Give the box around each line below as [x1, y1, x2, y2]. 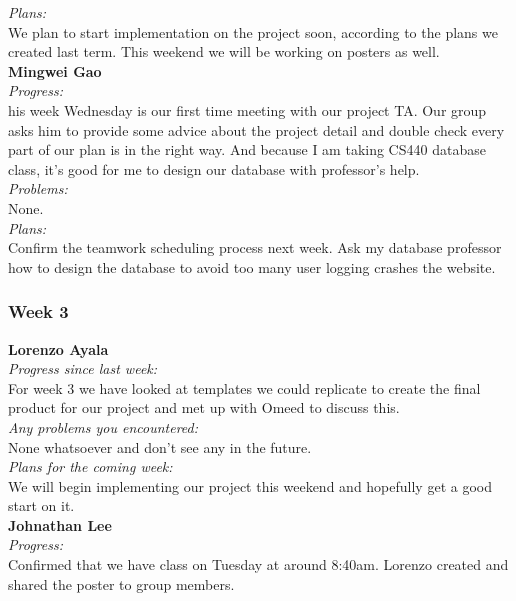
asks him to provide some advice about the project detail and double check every [8, 119, 505, 140]
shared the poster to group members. [8, 573, 235, 594]
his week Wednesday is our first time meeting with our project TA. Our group [8, 99, 487, 120]
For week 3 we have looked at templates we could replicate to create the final [8, 377, 481, 398]
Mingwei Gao [8, 60, 102, 81]
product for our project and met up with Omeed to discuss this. [8, 397, 400, 418]
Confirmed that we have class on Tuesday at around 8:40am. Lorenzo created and [8, 554, 509, 575]
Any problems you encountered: [8, 416, 199, 437]
